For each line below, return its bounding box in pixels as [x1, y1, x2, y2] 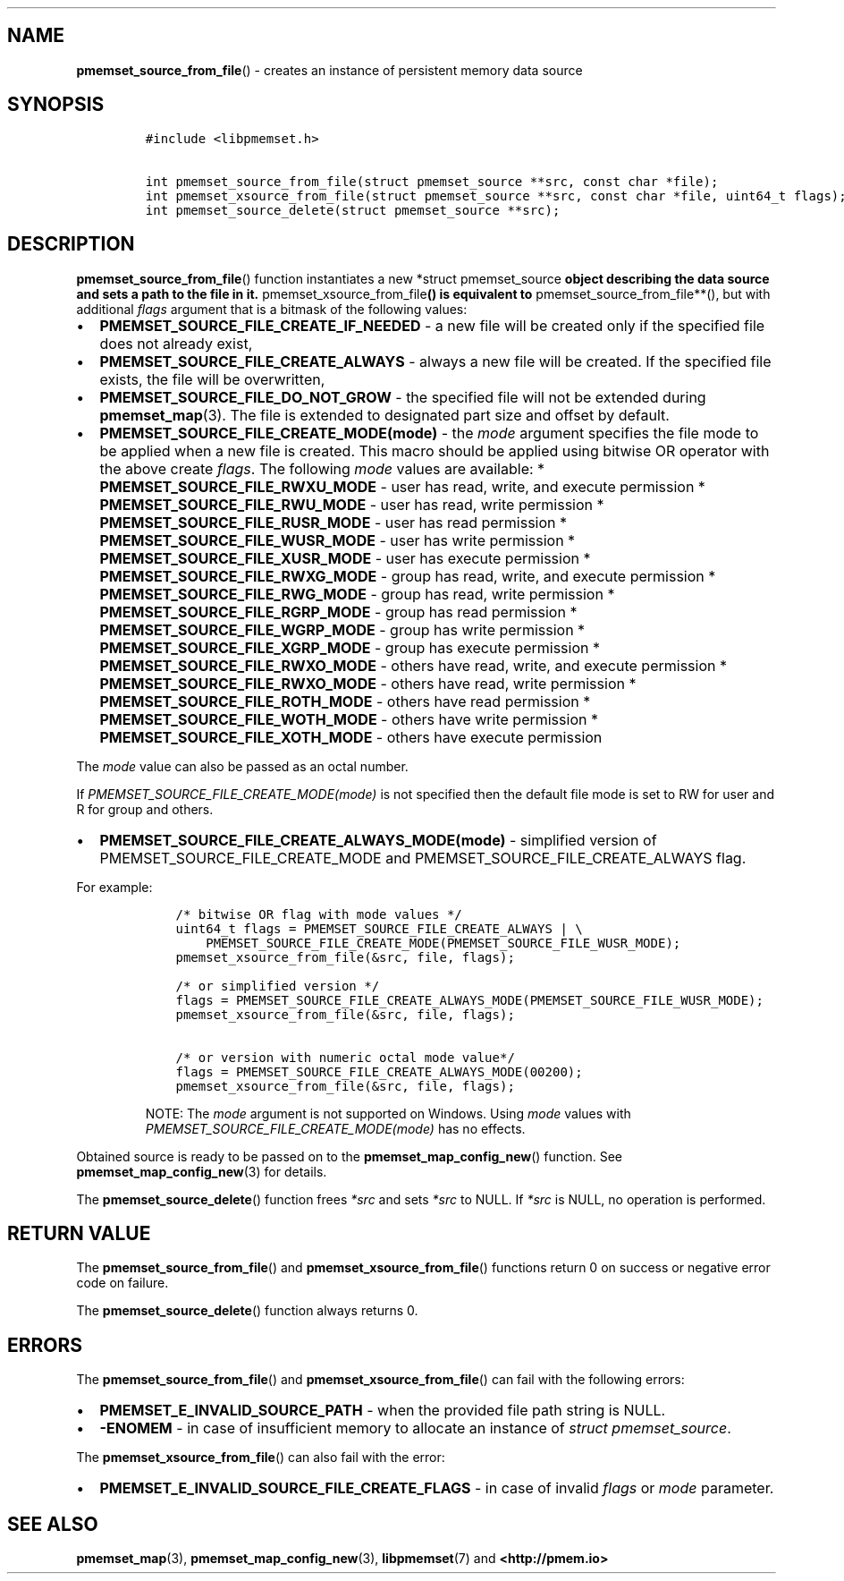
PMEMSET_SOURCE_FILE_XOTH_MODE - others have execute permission [99, 727, 603, 746]
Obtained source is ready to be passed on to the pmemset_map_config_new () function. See [76, 1148, 623, 1164]
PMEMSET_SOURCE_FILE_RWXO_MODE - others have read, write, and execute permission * [99, 656, 727, 675]
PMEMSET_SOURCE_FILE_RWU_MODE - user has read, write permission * [99, 495, 604, 514]
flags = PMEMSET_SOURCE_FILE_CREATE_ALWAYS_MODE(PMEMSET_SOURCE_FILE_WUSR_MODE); [175, 992, 764, 1007]
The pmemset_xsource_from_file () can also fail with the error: [76, 1449, 445, 1466]
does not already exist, [99, 334, 253, 353]
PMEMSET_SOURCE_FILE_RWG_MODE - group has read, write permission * [99, 584, 615, 603]
